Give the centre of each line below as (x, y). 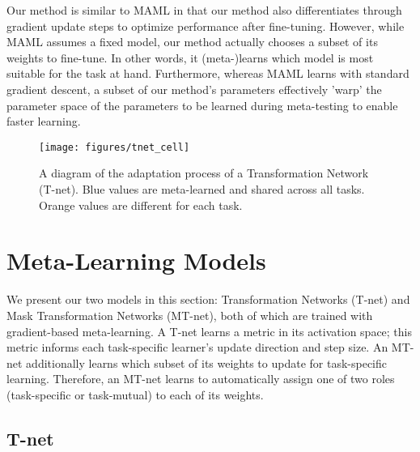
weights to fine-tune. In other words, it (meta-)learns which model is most (190, 57)
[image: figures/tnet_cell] (115, 147)
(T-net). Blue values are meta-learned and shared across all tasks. (202, 189)
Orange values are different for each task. (141, 205)
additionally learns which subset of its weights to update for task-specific (207, 362)
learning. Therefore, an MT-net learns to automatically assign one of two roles (201, 379)
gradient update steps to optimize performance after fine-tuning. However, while (206, 26)
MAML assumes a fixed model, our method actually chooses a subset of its (192, 42)
